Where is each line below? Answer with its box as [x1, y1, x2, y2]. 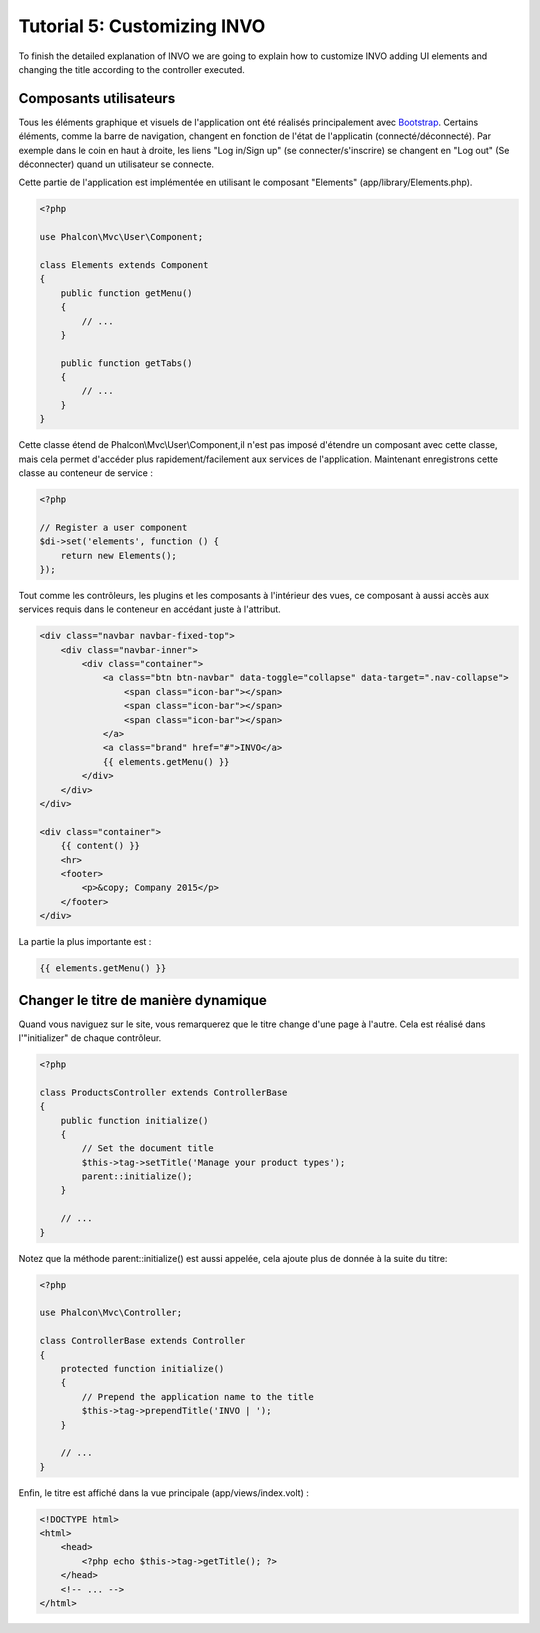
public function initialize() [60, 1115, 209, 1126]
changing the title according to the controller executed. [18, 63, 245, 75]
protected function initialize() [60, 1363, 225, 1374]
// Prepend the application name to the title [81, 1391, 314, 1402]
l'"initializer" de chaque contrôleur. [18, 1031, 162, 1044]
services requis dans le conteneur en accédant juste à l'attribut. [18, 603, 282, 615]
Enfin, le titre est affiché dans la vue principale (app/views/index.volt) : [18, 1486, 309, 1499]
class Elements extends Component [39, 259, 209, 270]
